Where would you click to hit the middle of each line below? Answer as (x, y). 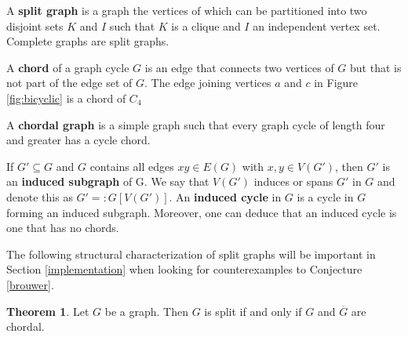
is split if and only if (253, 311)
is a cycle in (325, 196)
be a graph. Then (146, 311)
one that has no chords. (63, 228)
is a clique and (206, 25)
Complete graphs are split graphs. (88, 41)
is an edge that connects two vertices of (239, 67)
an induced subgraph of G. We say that (108, 181)
